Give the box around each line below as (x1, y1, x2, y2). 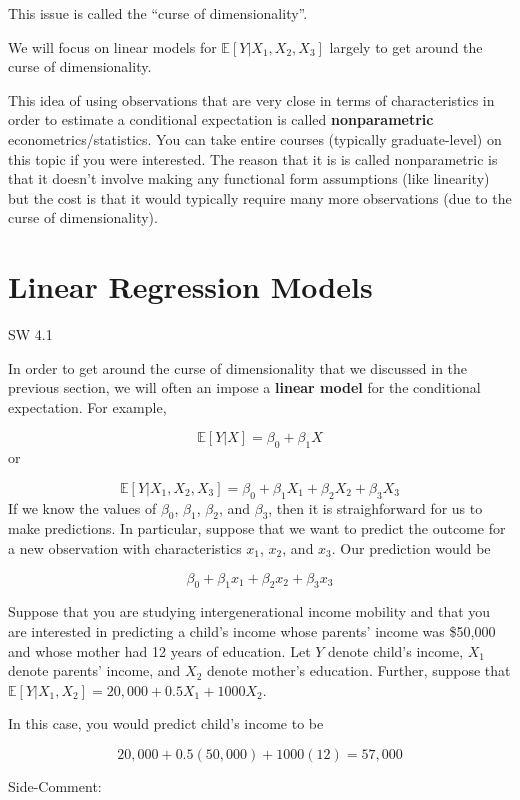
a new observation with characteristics (8, 538, 242, 559)
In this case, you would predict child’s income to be (8, 713, 324, 734)
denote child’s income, (328, 640, 464, 661)
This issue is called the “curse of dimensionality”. (8, 3, 308, 23)
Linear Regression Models (8, 266, 373, 307)
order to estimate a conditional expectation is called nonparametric (8, 109, 434, 130)
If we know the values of (8, 497, 157, 518)
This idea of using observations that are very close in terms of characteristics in (8, 89, 495, 110)
